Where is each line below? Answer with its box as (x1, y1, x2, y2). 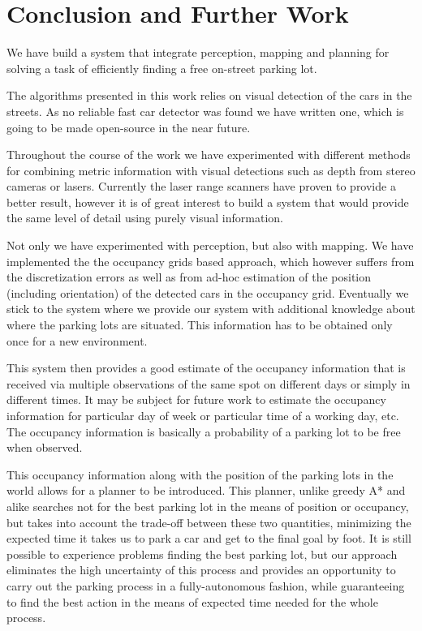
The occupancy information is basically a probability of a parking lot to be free (6, 423, 401, 440)
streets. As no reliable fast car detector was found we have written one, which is (6, 102, 404, 119)
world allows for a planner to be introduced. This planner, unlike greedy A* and (6, 482, 406, 499)
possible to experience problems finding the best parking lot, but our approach (6, 545, 398, 562)
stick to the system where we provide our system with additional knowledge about (6, 300, 416, 317)
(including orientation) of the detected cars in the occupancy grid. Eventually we (6, 284, 409, 301)
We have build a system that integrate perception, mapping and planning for (6, 44, 390, 61)
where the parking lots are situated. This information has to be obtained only (6, 316, 393, 333)
